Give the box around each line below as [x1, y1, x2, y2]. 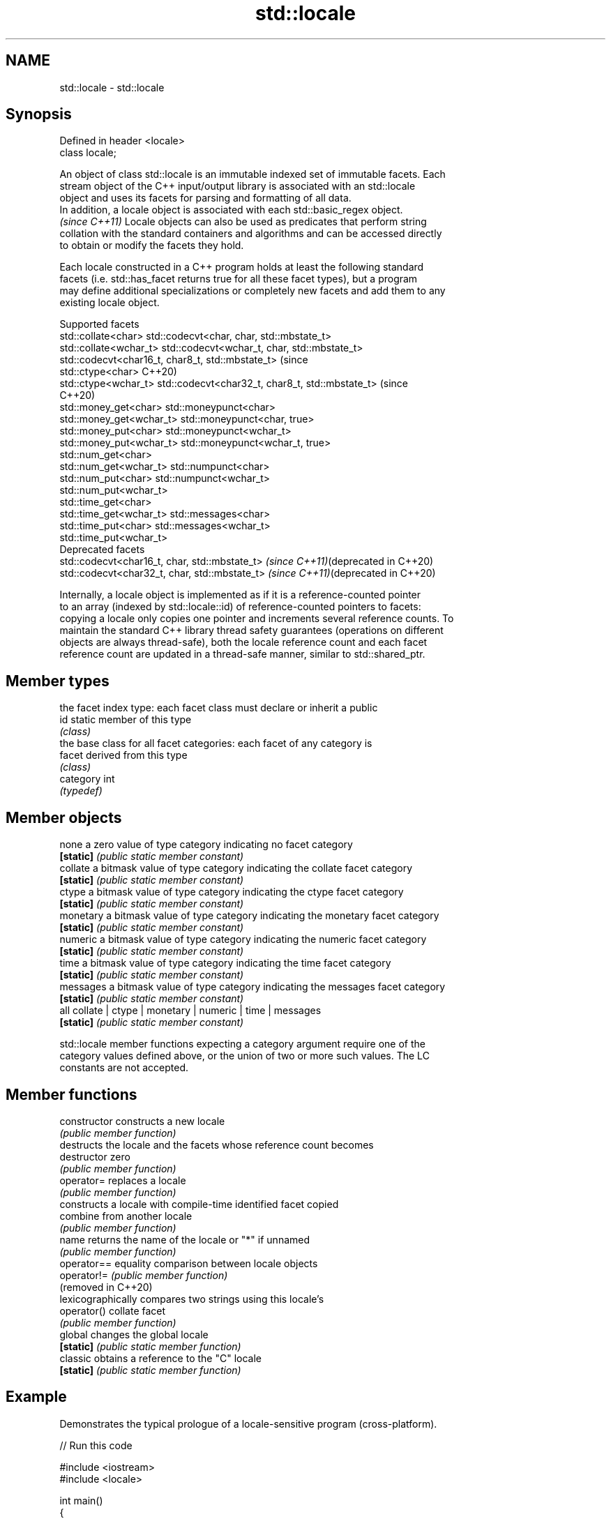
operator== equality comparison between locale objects [59, 1257, 318, 1269]
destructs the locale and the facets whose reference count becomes [59, 1138, 374, 1151]
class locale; [59, 146, 116, 159]
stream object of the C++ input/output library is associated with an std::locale [59, 180, 416, 192]
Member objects [6, 808, 122, 826]
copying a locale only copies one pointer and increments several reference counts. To [59, 612, 454, 625]
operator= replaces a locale [59, 1174, 186, 1186]
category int [59, 773, 115, 785]
